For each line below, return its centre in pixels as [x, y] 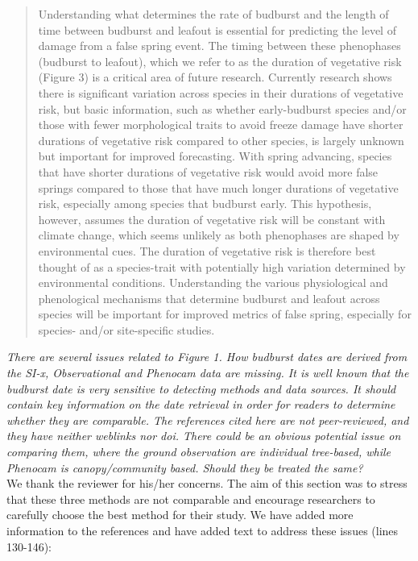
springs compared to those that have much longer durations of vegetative [218, 187]
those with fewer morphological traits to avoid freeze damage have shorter [221, 125]
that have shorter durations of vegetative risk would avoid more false [208, 171]
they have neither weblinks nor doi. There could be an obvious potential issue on [204, 436]
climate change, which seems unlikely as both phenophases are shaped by [219, 235]
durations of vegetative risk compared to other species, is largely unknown [221, 140]
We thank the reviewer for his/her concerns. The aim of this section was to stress [207, 483]
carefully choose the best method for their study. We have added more [180, 515]
